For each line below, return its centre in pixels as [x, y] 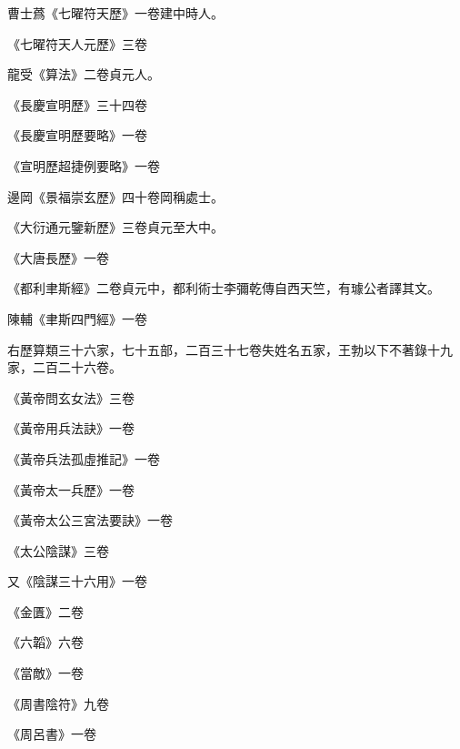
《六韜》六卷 [45, 642]
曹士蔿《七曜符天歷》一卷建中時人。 [115, 13]
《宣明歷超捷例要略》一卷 [84, 165]
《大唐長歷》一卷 [58, 257]
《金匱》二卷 [45, 611]
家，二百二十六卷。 [65, 367]
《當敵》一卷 [45, 673]
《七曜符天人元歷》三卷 [77, 43]
